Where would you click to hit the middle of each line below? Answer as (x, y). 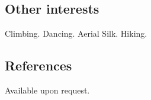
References (38, 65)
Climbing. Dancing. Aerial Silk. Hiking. (76, 33)
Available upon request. (47, 90)
